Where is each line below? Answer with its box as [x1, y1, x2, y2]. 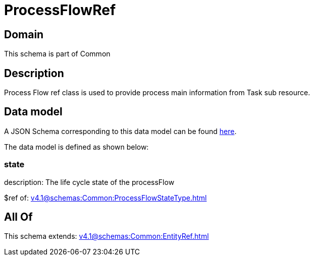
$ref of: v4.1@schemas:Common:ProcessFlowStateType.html [4, 193, 207, 202]
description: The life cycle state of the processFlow [4, 177, 175, 186]
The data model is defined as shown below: [4, 142, 149, 151]
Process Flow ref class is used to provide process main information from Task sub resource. [4, 88, 310, 97]
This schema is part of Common [4, 49, 111, 58]
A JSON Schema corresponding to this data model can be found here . [4, 126, 237, 136]
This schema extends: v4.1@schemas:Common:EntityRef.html [4, 232, 209, 241]
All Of [4, 211, 33, 224]
